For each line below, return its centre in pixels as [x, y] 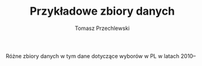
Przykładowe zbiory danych [102, 11]
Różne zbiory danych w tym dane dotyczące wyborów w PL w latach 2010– [101, 56]
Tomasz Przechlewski [102, 28]
